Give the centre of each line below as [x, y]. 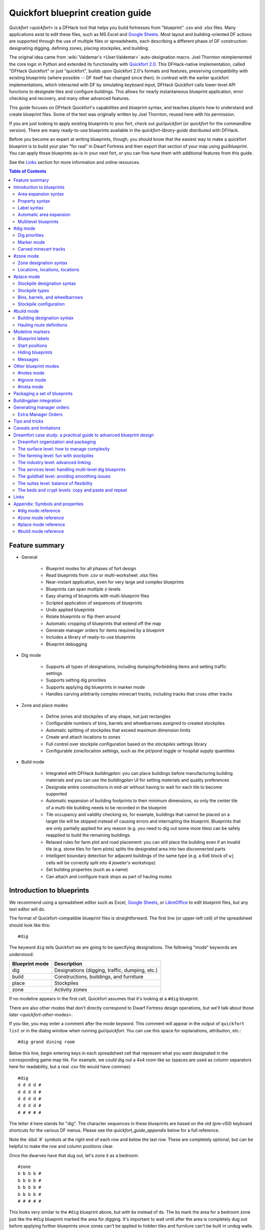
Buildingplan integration [37, 400]
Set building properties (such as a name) [87, 870]
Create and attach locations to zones [83, 737]
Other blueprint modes [36, 366]
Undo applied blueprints [70, 610]
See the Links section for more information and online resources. [75, 162]
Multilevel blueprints [38, 221]
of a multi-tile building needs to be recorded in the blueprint [106, 807]
